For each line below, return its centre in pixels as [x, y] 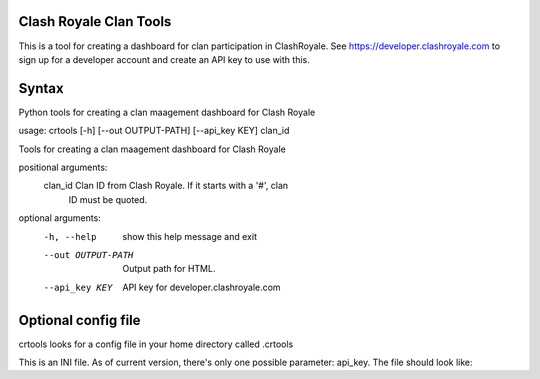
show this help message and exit [189, 236]
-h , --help [70, 236]
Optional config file [79, 320]
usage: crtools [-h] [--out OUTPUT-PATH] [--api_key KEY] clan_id [154, 131]
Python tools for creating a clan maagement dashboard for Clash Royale [167, 112]
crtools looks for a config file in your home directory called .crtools [156, 344]
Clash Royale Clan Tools [95, 21]
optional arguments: [60, 218]
